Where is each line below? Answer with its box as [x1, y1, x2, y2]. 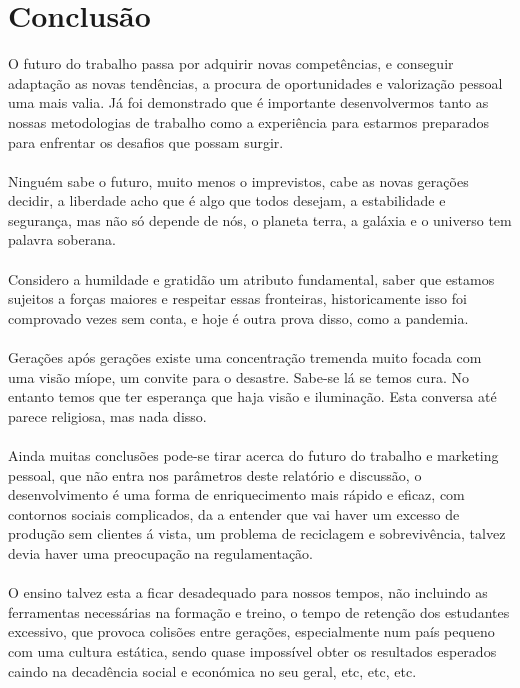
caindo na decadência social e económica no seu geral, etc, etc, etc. [8, 660, 417, 681]
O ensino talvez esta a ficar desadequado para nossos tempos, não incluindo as [8, 582, 488, 603]
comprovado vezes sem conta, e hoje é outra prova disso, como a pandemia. [8, 307, 469, 328]
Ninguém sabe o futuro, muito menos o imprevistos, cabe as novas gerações [8, 170, 469, 191]
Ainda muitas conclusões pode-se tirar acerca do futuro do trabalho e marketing [8, 445, 499, 465]
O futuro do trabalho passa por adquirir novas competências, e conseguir [8, 53, 454, 74]
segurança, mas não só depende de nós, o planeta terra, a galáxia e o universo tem [8, 209, 512, 230]
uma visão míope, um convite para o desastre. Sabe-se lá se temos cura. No [8, 366, 469, 387]
